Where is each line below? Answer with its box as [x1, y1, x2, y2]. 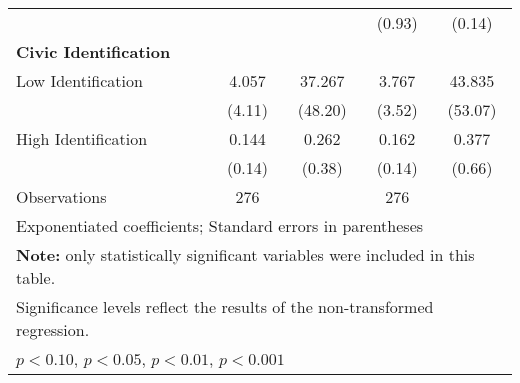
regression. [16, 318, 90, 341]
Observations [16, 185, 107, 208]
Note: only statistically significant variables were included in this [16, 243, 475, 266]
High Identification [16, 127, 148, 150]
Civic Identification [16, 40, 171, 63]
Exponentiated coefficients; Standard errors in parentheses [16, 214, 424, 237]
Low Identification [16, 69, 143, 92]
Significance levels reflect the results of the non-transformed [16, 295, 434, 318]
